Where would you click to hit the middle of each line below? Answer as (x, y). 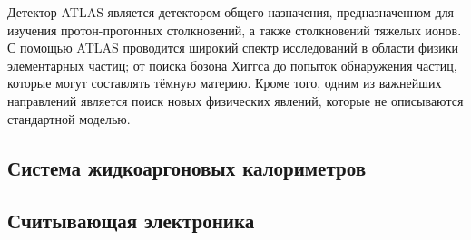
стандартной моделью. (69, 118)
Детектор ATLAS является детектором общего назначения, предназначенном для (231, 12)
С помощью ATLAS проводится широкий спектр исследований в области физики (233, 48)
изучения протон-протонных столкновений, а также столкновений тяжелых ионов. (235, 29)
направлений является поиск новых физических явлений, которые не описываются (235, 100)
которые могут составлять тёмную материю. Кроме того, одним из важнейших (225, 83)
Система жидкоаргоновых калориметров (186, 167)
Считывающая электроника (131, 221)
